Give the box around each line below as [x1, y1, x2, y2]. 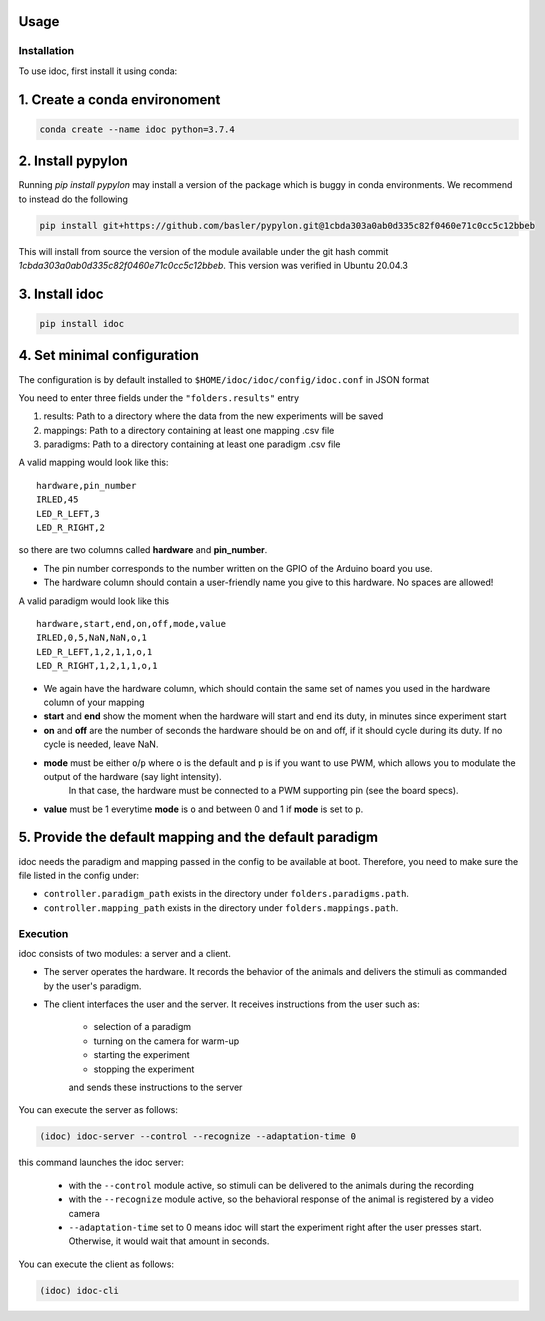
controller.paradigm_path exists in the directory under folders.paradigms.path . [43, 888, 410, 900]
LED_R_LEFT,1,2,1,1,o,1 [36, 646, 153, 657]
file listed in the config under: [18, 869, 140, 881]
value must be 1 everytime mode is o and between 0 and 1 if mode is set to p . [43, 803, 364, 815]
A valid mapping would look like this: [18, 456, 169, 469]
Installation [18, 44, 75, 58]
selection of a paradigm [93, 1021, 192, 1033]
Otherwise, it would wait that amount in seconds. [68, 1235, 270, 1247]
